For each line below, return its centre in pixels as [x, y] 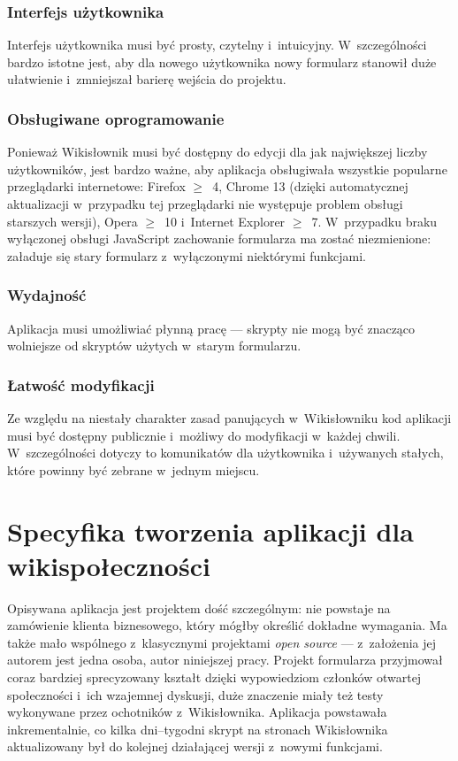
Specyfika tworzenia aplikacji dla [210, 530]
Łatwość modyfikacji [81, 384]
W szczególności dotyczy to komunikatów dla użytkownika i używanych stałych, [225, 453]
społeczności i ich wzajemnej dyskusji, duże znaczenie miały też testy [195, 694]
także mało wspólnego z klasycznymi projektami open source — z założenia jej [222, 642]
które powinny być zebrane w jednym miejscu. [134, 469]
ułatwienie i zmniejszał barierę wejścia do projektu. [147, 79]
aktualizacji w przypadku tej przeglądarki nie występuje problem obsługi [205, 204]
